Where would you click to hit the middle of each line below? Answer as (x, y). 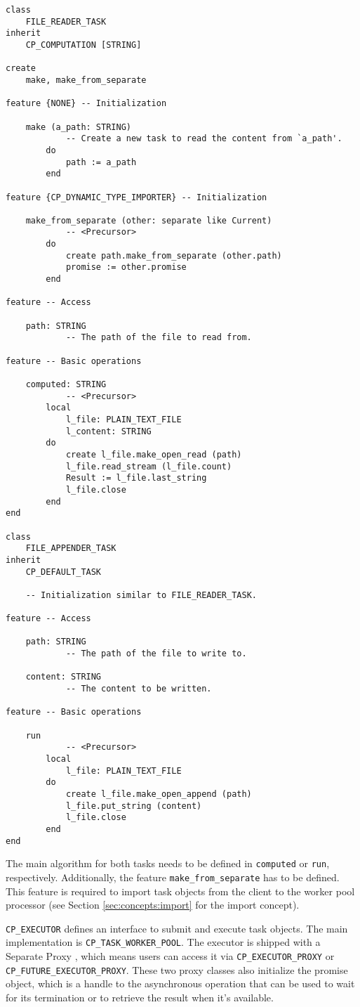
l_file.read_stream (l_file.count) (149, 466)
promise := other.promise (126, 267)
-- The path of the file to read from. (159, 338)
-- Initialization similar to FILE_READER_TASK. (141, 595)
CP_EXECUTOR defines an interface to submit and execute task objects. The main (177, 928)
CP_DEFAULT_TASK (64, 572)
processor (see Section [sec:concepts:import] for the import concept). (153, 905)
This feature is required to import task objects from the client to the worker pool (180, 891)
